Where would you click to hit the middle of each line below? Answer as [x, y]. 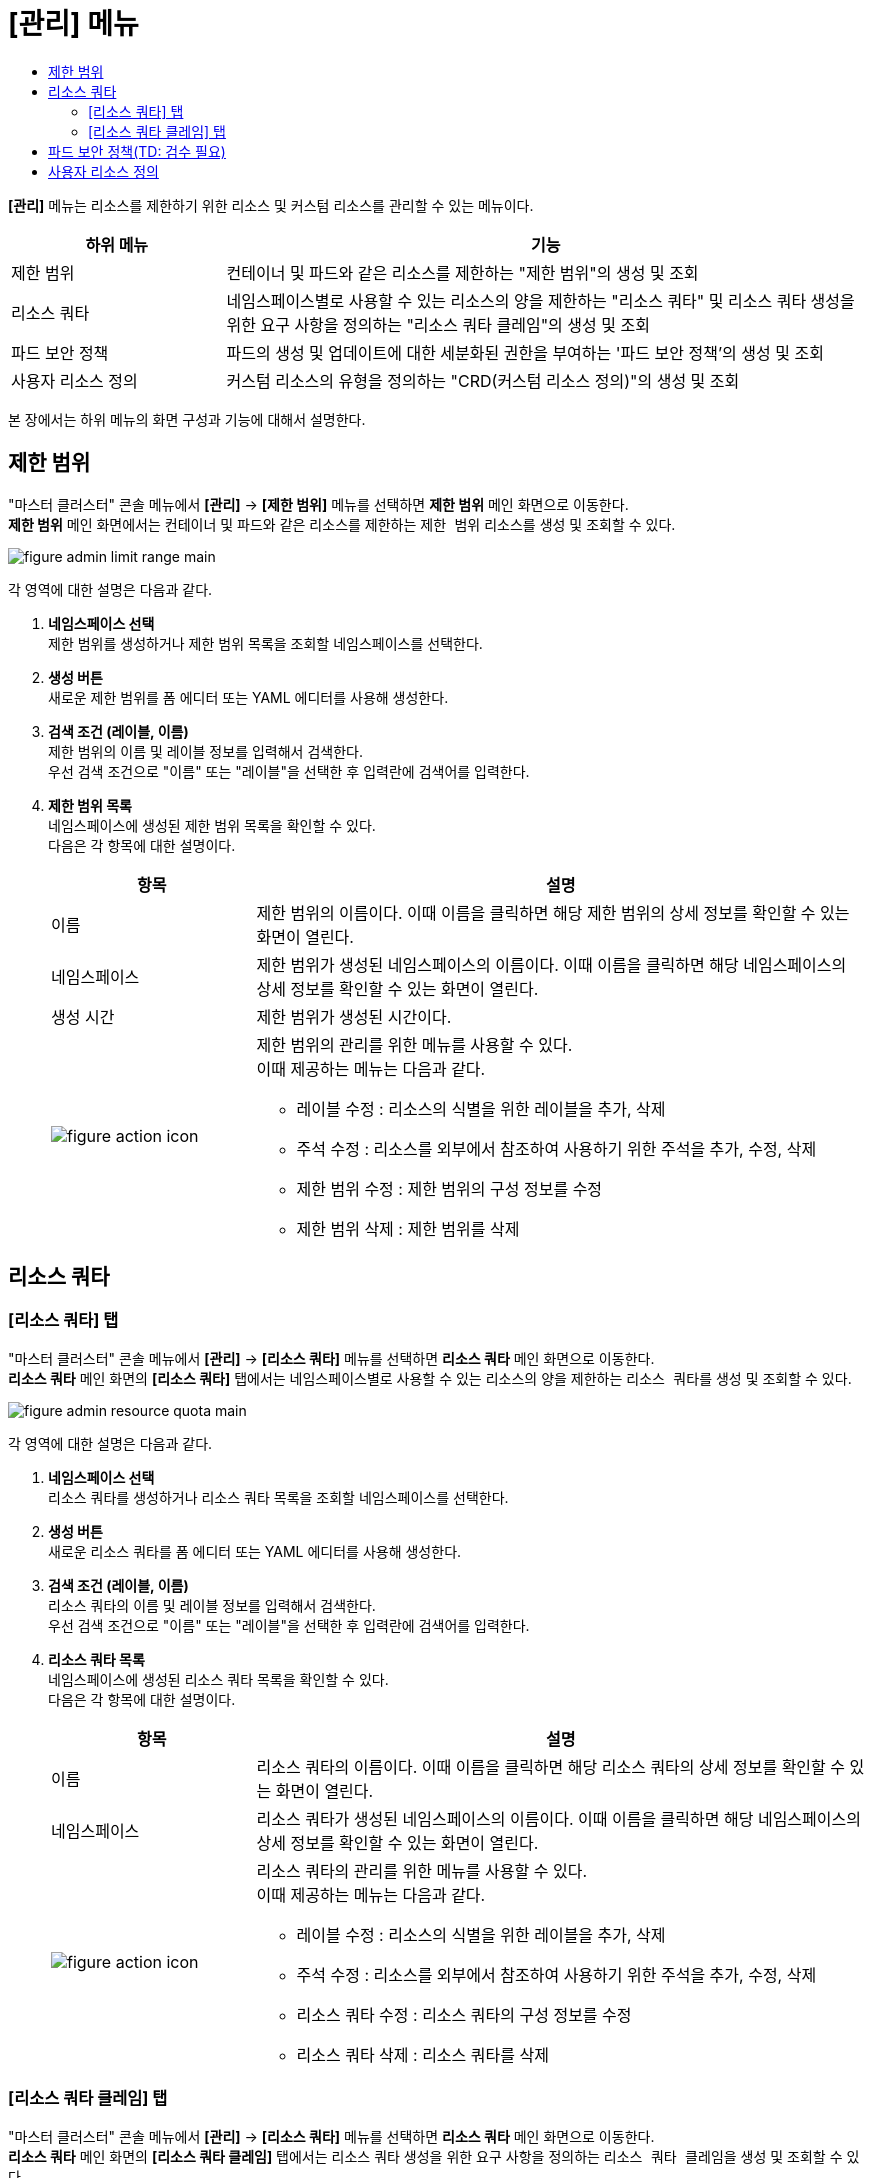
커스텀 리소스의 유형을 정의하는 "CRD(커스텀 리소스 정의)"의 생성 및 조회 [483, 380]
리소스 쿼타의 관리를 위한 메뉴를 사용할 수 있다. [422, 1870]
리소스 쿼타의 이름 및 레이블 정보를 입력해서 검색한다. [212, 1605]
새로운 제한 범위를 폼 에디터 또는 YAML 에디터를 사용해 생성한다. [248, 697]
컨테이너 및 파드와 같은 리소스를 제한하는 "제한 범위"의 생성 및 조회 [462, 272]
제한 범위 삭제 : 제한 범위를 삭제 [408, 1228]
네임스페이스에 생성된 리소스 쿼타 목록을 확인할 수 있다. [218, 1679]
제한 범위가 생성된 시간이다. [354, 1016]
